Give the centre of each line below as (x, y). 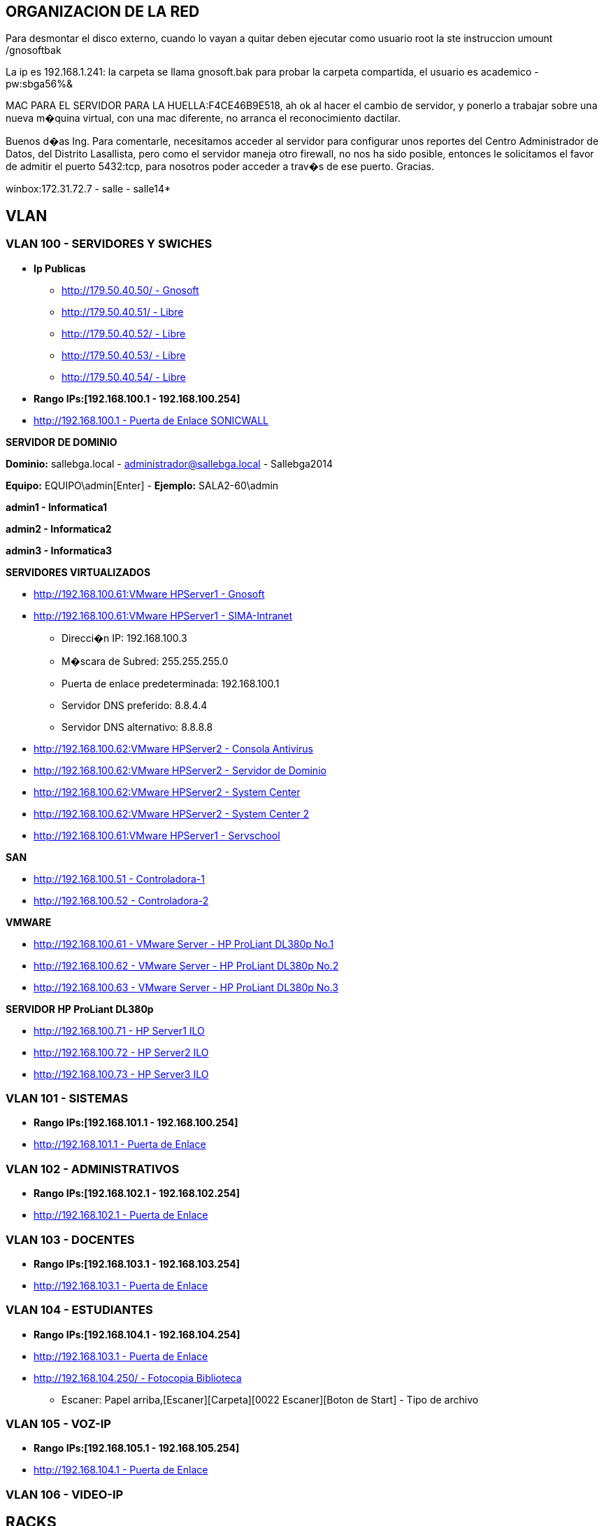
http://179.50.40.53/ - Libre (124, 355)
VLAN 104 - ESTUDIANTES (79, 1310)
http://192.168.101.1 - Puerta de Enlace (120, 1144)
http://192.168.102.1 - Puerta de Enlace (121, 1215)
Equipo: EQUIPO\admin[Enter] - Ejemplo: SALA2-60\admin (142, 485)
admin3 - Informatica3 (59, 550)
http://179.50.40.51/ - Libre (123, 311)
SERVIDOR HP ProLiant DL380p (80, 1009)
